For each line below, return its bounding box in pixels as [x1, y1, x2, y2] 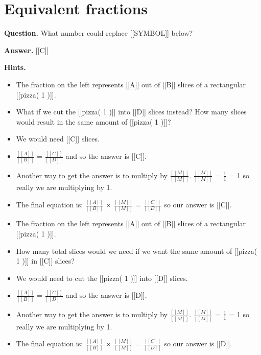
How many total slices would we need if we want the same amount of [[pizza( [16, 245, 257, 256]
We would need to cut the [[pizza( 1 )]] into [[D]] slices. [16, 272, 188, 283]
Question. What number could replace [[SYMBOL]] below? [4, 28, 193, 38]
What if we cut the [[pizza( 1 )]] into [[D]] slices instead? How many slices [16, 106, 247, 117]
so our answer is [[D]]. [164, 338, 232, 349]
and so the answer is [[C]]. [65, 151, 147, 161]
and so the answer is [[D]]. [65, 290, 147, 300]
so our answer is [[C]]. [164, 199, 232, 210]
